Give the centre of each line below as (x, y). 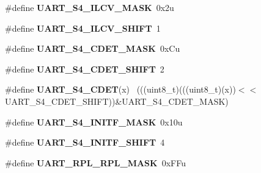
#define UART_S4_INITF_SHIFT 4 (85, 142)
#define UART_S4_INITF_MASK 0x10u (94, 122)
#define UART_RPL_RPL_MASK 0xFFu (95, 162)
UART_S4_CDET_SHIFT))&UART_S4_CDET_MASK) (117, 101)
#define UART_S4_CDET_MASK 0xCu (93, 48)
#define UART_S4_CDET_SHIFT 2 (85, 69)
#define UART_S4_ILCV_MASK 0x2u (90, 7)
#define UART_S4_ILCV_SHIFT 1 (83, 28)
